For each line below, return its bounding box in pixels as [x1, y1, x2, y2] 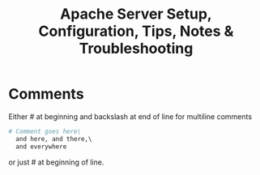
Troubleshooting [79, 40, 194, 58]
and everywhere [15, 143, 67, 151]
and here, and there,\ [15, 134, 92, 143]
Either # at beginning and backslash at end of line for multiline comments [8, 111, 253, 122]
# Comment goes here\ [8, 127, 82, 135]
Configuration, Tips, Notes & [38, 22, 234, 41]
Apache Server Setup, [60, 5, 212, 23]
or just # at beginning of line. [8, 157, 104, 167]
